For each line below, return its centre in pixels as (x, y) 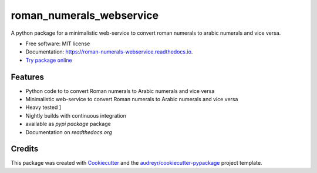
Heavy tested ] (43, 107)
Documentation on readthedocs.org (69, 132)
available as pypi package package (68, 124)
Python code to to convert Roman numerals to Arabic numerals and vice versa (120, 91)
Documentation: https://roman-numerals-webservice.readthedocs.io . (109, 52)
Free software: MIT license (58, 44)
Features (27, 77)
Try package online (49, 60)
